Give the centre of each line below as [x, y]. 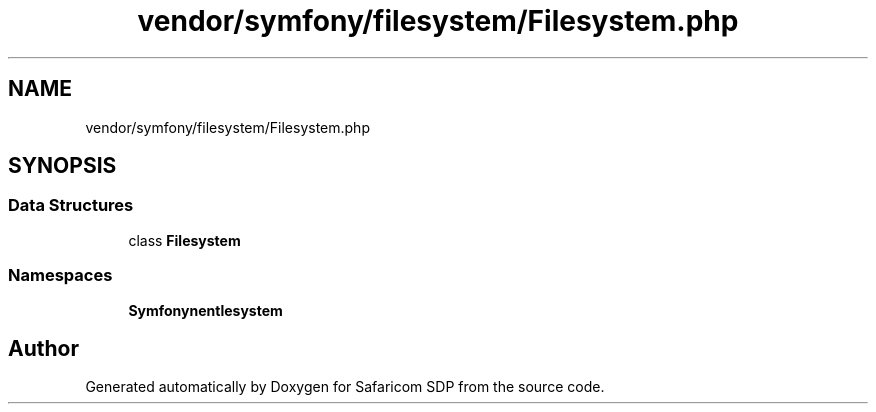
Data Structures [71, 205]
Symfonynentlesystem [205, 310]
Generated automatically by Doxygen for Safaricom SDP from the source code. [345, 387]
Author [43, 348]
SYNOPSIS [62, 166]
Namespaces [60, 275]
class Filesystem [184, 240]
